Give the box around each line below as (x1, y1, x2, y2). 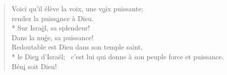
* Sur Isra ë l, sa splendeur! (11, 23, 90, 33)
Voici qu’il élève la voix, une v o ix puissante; (11, 3, 143, 13)
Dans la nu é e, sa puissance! (11, 32, 94, 42)
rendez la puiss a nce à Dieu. (11, 13, 94, 23)
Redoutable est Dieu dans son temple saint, (11, 42, 143, 52)
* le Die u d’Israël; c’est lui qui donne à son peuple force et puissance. (11, 51, 224, 61)
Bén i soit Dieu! (11, 61, 57, 71)
